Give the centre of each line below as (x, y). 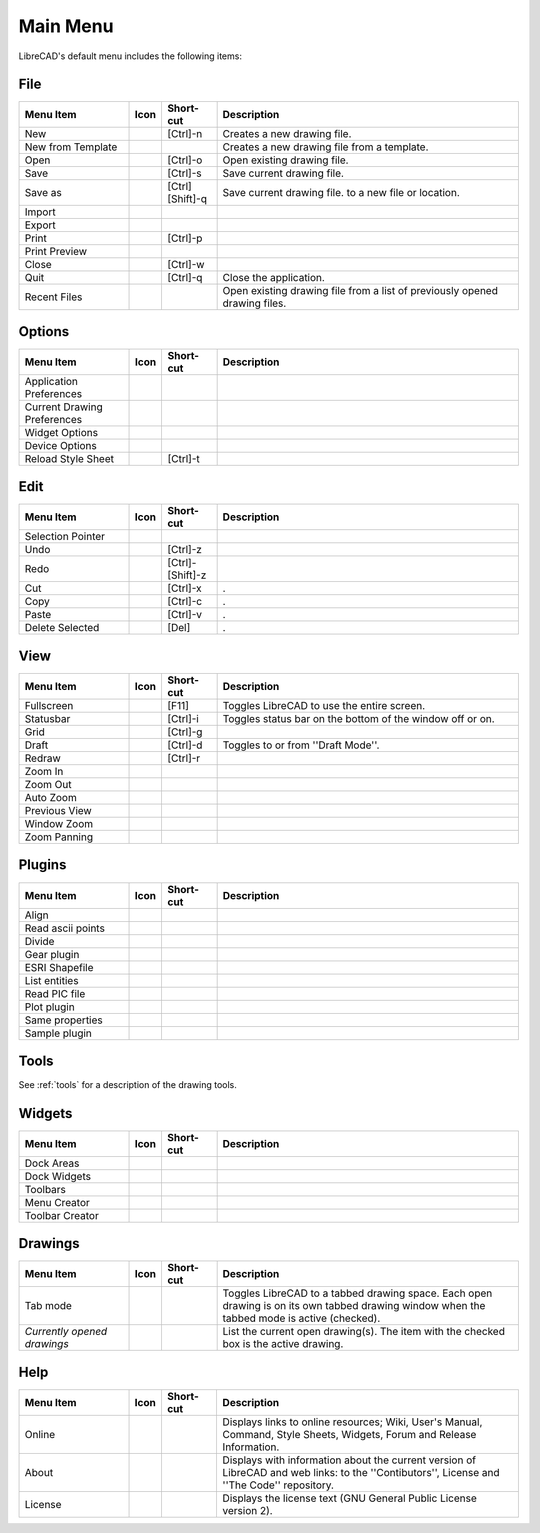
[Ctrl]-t (183, 458)
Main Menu (66, 26)
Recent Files (53, 297)
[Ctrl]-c (184, 602)
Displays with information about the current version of (349, 1460)
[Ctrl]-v (184, 615)
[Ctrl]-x (184, 588)
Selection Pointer (64, 537)
